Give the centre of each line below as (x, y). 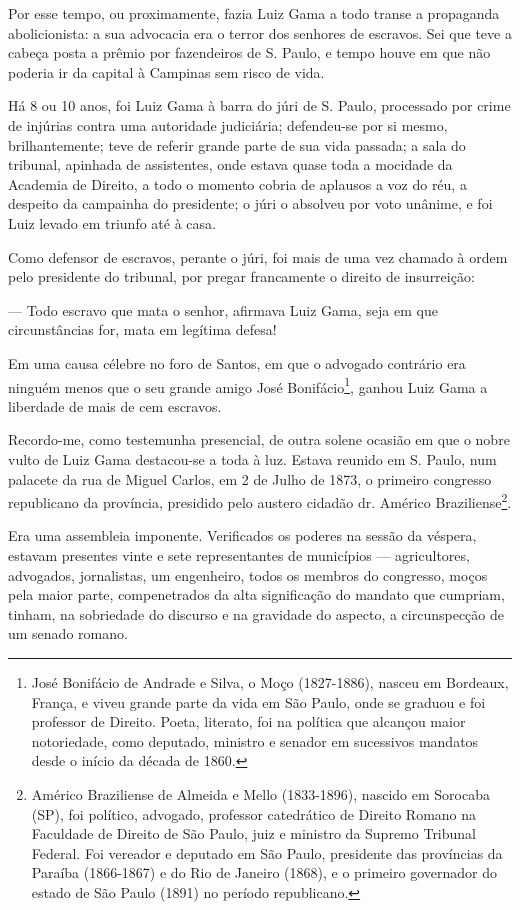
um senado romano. (68, 633)
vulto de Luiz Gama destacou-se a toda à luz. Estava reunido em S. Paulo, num (252, 458)
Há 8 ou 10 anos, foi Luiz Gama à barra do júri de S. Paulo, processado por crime (259, 105)
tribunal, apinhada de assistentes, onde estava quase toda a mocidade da (230, 164)
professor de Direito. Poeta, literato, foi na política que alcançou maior (248, 721)
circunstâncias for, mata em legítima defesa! (142, 329)
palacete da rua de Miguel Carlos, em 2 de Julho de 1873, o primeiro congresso (250, 478)
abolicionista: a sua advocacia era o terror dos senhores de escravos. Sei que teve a (260, 32)
